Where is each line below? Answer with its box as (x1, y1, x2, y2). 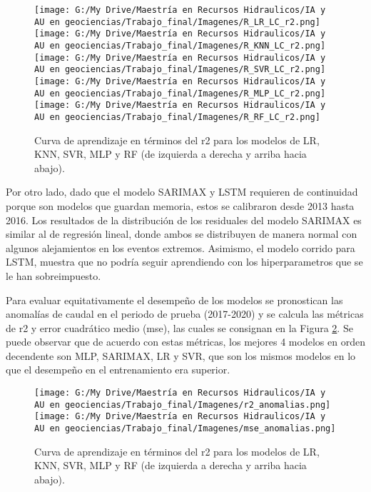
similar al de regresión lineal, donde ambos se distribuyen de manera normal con (6, 226, 357, 241)
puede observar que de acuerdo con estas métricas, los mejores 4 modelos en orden (6, 334, 365, 349)
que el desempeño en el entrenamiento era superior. (6, 362, 230, 377)
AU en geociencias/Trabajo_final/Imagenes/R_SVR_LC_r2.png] (34, 64, 326, 75)
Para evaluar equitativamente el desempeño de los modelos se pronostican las (6, 292, 343, 307)
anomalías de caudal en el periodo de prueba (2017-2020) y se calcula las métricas (6, 306, 364, 321)
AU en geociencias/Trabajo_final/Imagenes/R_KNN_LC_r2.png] (34, 40, 326, 51)
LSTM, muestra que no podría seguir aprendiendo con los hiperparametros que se (6, 254, 363, 269)
